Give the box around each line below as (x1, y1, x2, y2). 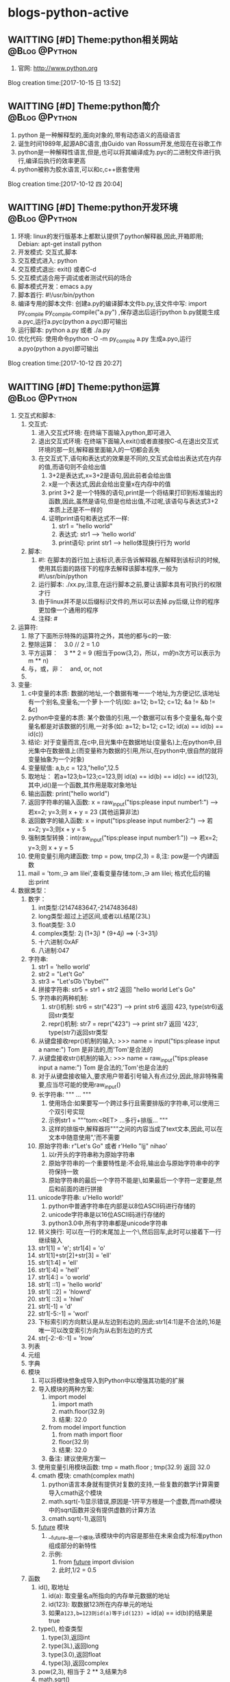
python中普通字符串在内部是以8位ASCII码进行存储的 (48, 1202, 196, 1210)
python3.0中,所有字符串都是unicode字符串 (48, 1219, 168, 1227)
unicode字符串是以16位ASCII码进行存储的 (48, 1211, 166, 1219)
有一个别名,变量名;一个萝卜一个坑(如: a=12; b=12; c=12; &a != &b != (27, 698, 216, 706)
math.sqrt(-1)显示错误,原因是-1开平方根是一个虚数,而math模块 (48, 1497, 222, 1506)
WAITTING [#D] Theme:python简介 (8, 101, 160, 112)
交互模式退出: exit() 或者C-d (17, 265, 97, 273)
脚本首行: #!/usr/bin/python (17, 290, 95, 299)
